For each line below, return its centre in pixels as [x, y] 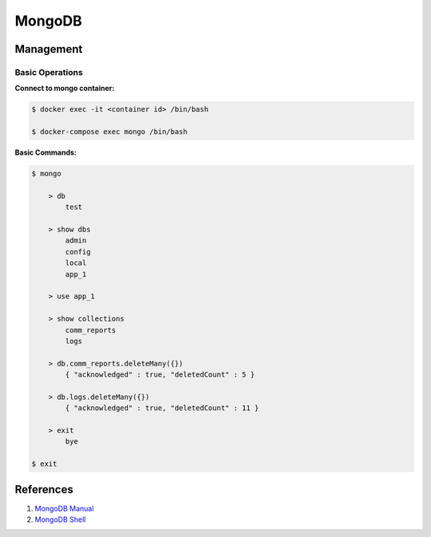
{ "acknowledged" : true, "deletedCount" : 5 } [160, 375]
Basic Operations [49, 72]
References [44, 490]
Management [49, 49]
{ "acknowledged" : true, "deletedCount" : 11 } [162, 408]
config [78, 252]
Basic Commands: [46, 152]
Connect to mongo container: [65, 89]
